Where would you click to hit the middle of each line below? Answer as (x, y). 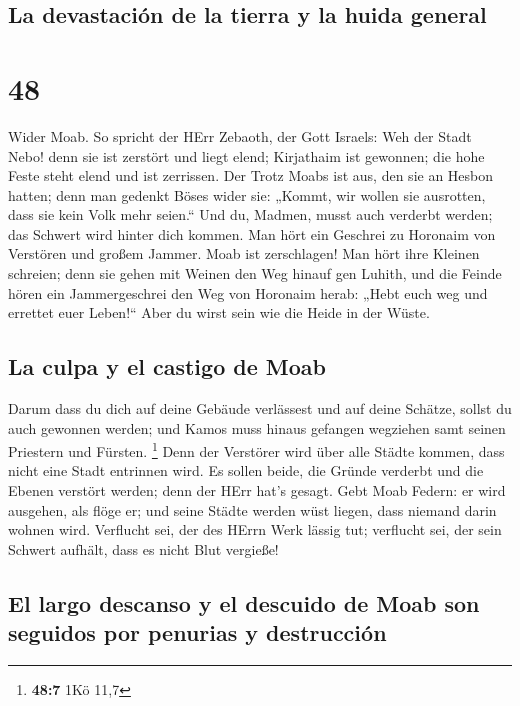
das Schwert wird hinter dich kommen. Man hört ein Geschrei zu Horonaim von (252, 233)
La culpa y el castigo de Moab (167, 366)
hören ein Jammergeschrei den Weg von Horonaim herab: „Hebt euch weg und (248, 292)
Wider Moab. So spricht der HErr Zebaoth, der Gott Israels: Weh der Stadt (240, 135)
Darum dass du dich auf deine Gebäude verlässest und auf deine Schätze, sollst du (260, 408)
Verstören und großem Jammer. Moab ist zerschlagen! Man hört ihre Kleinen (244, 253)
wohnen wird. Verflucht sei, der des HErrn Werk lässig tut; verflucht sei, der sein (255, 529)
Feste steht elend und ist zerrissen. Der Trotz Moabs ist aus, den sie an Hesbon (251, 175)
